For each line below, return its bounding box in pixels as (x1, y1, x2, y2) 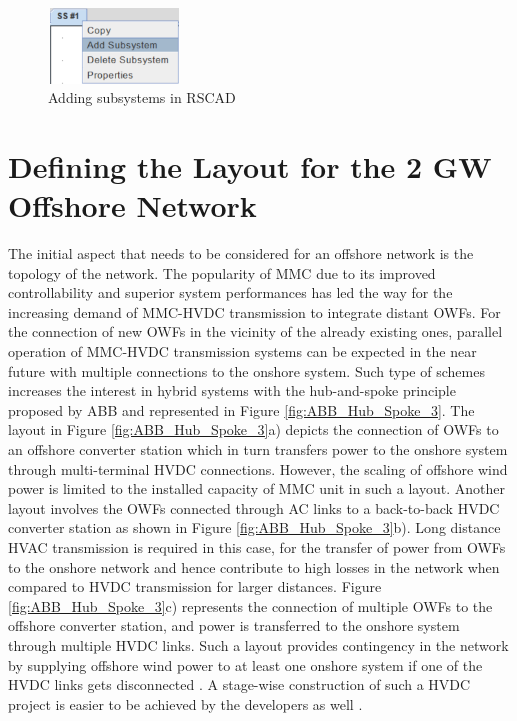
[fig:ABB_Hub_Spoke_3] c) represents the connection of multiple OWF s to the (8, 595, 493, 616)
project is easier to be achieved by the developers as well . (8, 693, 363, 714)
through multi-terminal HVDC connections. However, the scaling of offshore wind (8, 458, 508, 479)
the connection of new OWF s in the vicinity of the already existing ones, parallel (8, 321, 503, 342)
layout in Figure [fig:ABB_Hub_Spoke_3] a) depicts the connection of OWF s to (8, 419, 499, 440)
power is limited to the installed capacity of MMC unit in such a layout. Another (8, 478, 505, 499)
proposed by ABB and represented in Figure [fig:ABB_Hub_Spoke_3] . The (8, 399, 475, 420)
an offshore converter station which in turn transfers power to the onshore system (8, 439, 508, 460)
